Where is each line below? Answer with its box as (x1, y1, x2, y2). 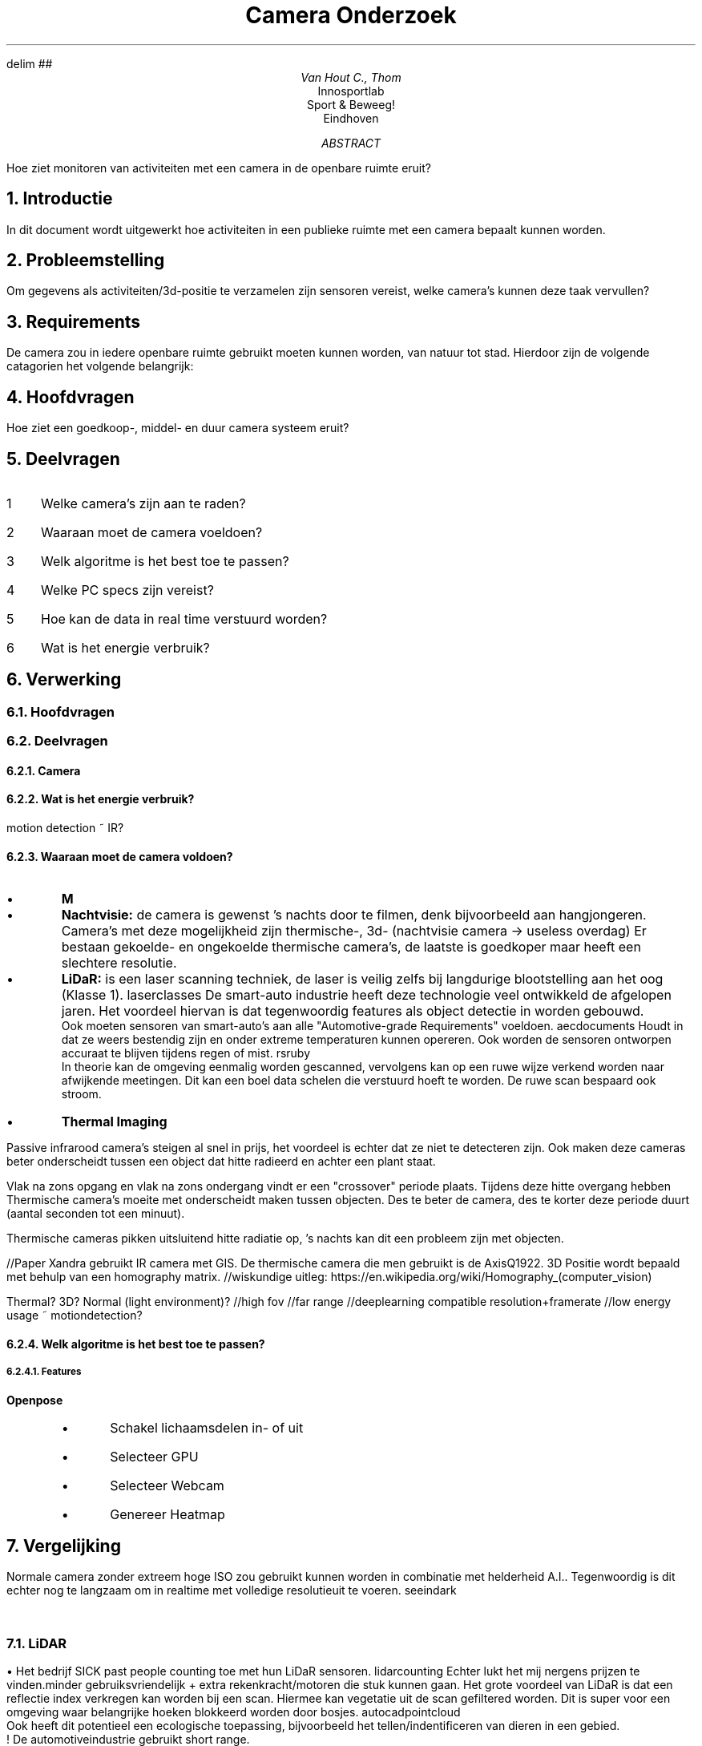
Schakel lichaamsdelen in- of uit (110, 1419, 304, 1436)
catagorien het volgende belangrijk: (6, 359, 194, 374)
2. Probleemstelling (6, 250, 165, 271)
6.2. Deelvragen (6, 733, 108, 750)
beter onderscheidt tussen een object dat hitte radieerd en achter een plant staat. (6, 1154, 436, 1169)
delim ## (6, 56, 53, 71)
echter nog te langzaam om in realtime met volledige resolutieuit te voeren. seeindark (6, 1583, 457, 1598)
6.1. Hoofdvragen (6, 703, 115, 720)
